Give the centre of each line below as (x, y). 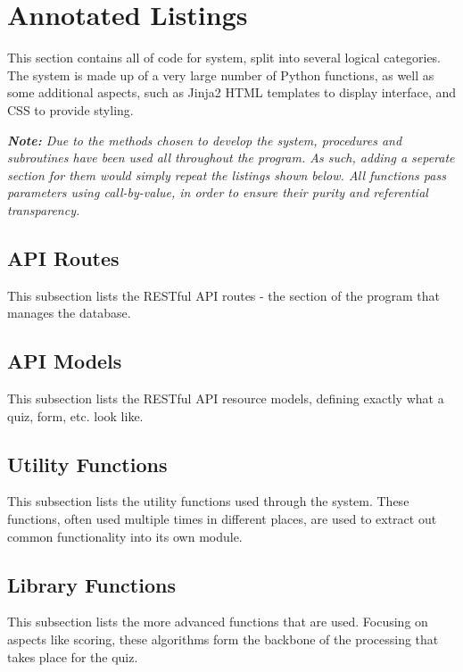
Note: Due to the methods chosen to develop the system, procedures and (205, 140)
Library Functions (91, 584)
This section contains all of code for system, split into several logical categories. (224, 58)
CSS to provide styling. (70, 109)
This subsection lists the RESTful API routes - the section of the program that (224, 295)
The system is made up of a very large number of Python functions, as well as (221, 75)
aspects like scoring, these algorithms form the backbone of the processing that (223, 639)
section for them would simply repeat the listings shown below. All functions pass (227, 174)
